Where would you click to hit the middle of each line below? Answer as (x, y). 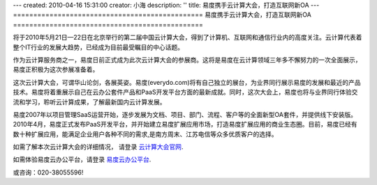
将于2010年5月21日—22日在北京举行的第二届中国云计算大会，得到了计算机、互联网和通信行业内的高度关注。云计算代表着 (187, 38)
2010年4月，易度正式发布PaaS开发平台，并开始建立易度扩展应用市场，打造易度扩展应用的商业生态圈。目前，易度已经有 (185, 124)
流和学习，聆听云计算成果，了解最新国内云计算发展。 (89, 102)
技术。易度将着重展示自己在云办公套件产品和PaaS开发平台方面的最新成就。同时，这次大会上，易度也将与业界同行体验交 (185, 92)
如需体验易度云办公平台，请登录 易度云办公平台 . (82, 159)
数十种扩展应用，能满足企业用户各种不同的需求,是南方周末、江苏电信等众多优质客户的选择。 (146, 134)
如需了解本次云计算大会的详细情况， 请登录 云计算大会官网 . (98, 147)
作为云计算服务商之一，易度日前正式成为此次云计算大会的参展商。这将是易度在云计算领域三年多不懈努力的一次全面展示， (187, 60)
